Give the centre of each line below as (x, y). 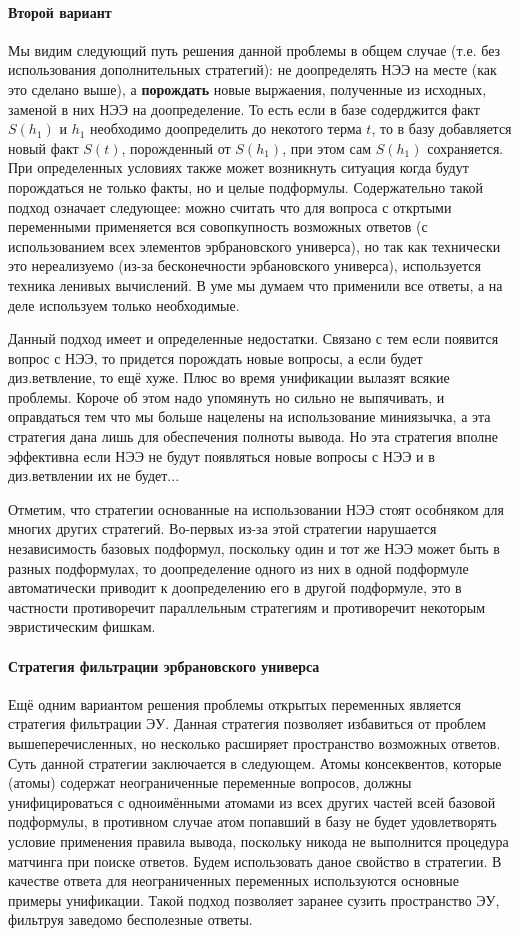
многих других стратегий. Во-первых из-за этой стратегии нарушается (222, 528)
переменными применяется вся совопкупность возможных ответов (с (218, 226)
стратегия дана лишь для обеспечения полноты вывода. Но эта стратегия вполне (253, 436)
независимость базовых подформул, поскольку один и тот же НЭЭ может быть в (254, 548)
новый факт (43, 147)
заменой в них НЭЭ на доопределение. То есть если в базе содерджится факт (244, 108)
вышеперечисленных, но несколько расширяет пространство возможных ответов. (254, 743)
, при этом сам (327, 147)
